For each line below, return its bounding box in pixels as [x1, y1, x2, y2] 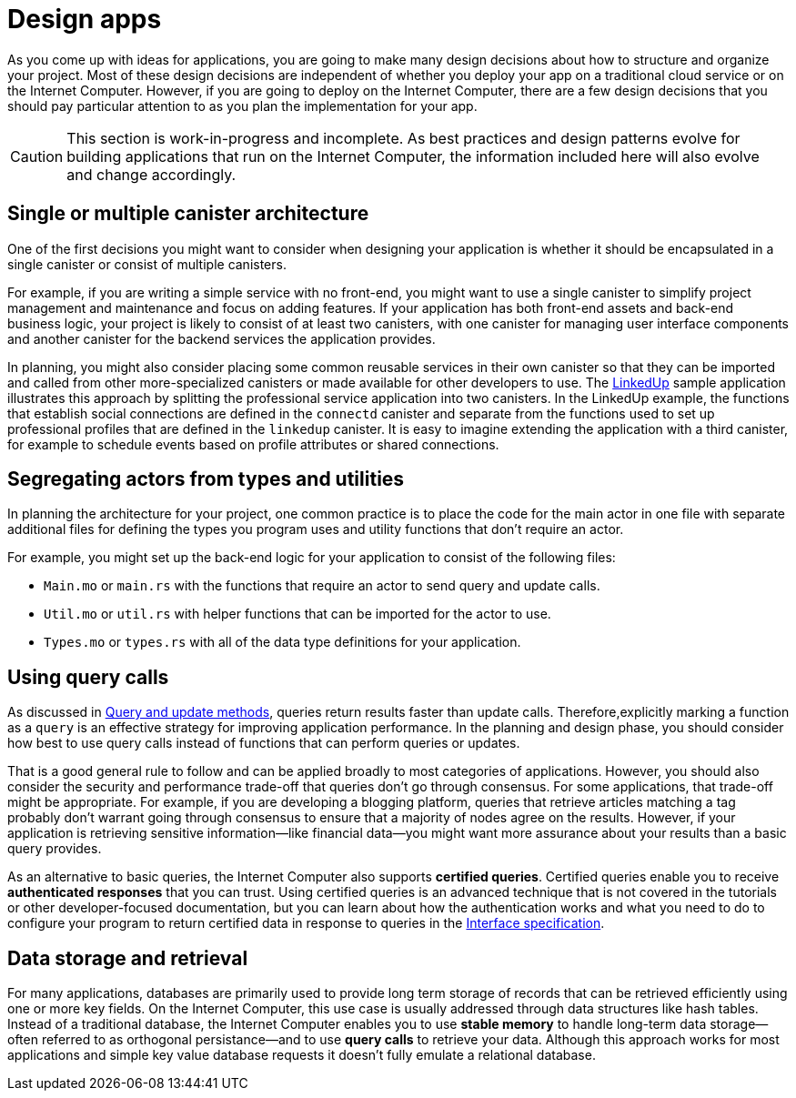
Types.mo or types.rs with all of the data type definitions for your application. [44, 634, 521, 650]
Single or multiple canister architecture [7, 202, 369, 226]
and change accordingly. [66, 165, 237, 184]
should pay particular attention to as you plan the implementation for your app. [7, 97, 478, 114]
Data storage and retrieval [7, 946, 248, 970]
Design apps [7, 4, 162, 35]
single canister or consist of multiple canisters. [7, 256, 287, 272]
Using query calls [7, 665, 169, 689]
